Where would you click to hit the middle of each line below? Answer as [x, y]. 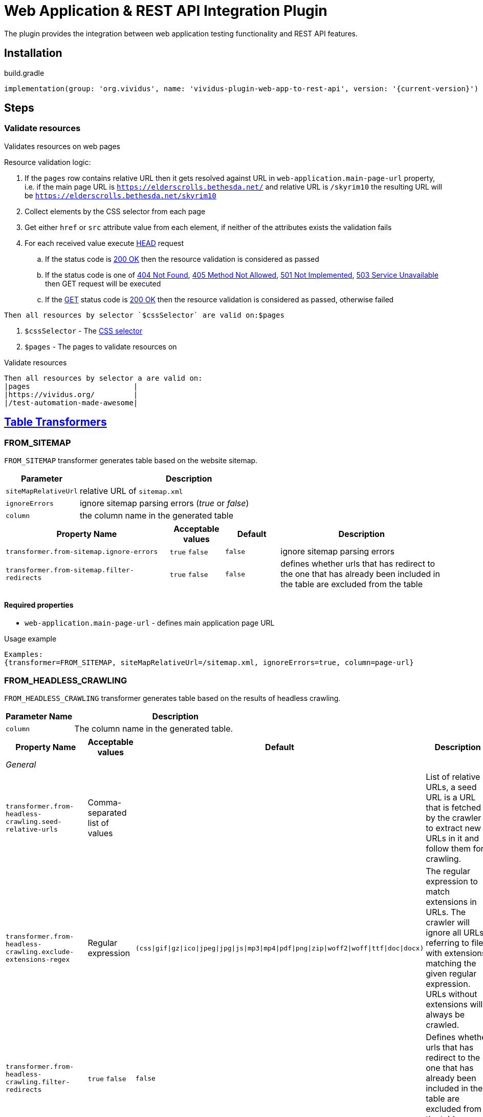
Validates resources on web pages [62, 146]
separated [107, 813]
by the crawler [454, 818]
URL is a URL [451, 797]
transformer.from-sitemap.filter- [70, 570]
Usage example [30, 639]
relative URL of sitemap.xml [131, 491]
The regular [448, 871]
